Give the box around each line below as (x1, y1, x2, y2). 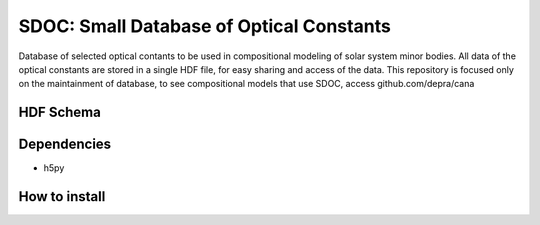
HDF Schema (18, 104, 102, 121)
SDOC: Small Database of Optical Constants (18, 15, 392, 37)
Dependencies (18, 136, 112, 153)
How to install (18, 188, 106, 205)
